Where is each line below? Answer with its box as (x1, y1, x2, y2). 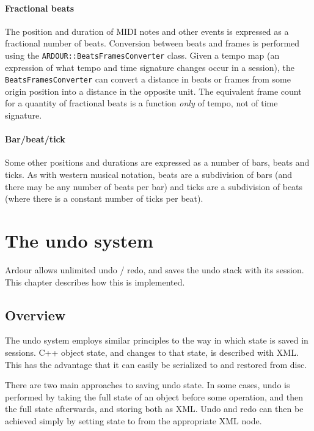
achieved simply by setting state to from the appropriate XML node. (5, 414, 262, 427)
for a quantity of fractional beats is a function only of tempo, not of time (5, 97, 278, 109)
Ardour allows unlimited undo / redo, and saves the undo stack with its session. (5, 263, 304, 276)
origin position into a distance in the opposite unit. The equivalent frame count (5, 84, 302, 97)
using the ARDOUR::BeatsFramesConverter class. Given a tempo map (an (5, 48, 280, 61)
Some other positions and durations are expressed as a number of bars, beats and (5, 156, 310, 169)
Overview (5, 305, 66, 324)
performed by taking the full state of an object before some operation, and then (5, 390, 304, 403)
